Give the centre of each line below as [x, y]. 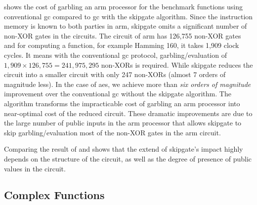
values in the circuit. [35, 168]
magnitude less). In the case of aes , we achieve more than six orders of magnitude [128, 84]
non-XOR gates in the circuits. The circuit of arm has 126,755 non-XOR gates [123, 35]
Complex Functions [54, 195]
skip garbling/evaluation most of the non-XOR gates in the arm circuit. [112, 132]
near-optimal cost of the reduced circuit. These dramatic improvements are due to [128, 113]
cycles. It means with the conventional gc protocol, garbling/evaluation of [115, 55]
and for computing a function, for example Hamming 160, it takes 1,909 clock [122, 45]
